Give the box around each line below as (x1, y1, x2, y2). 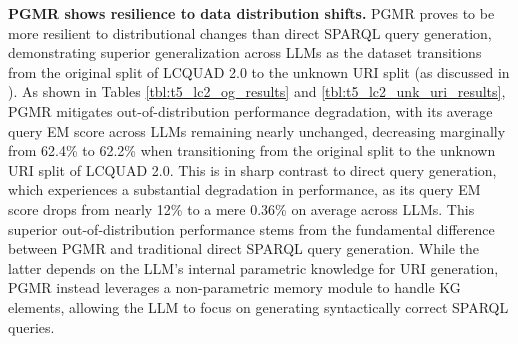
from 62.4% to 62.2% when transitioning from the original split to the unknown (8, 140, 496, 161)
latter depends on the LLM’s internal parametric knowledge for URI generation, (8, 257, 499, 278)
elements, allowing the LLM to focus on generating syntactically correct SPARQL (8, 296, 509, 317)
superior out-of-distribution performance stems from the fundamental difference (8, 218, 495, 239)
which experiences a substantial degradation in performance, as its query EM (8, 179, 481, 200)
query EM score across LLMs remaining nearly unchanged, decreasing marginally (8, 120, 506, 141)
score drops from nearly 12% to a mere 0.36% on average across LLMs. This (8, 198, 475, 219)
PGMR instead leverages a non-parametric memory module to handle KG (8, 277, 461, 298)
